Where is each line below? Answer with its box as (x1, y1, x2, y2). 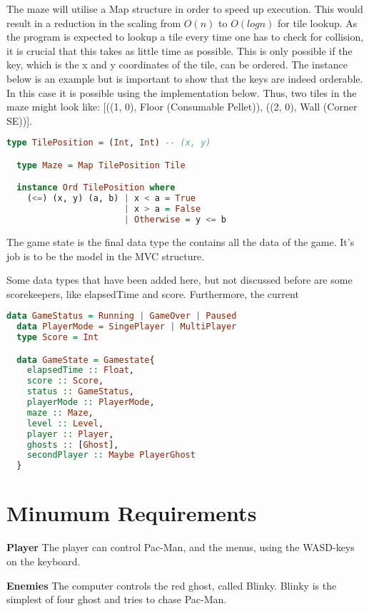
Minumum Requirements (6, 498, 257, 528)
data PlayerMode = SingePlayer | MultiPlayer (16, 322, 237, 332)
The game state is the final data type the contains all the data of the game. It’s (6, 234, 355, 249)
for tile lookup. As (278, 15, 358, 30)
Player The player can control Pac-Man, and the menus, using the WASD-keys (6, 540, 355, 555)
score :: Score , (26, 376, 104, 386)
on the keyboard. (6, 553, 81, 568)
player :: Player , (26, 428, 114, 439)
